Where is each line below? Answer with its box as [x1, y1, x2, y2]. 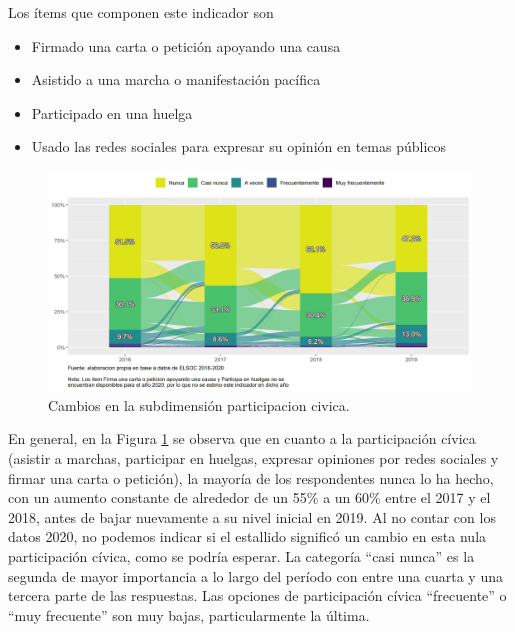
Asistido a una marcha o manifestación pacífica [31, 69, 321, 90]
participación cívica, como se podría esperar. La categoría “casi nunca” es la [8, 546, 475, 566]
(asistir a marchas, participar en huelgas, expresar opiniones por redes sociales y [8, 448, 499, 469]
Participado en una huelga [31, 102, 193, 123]
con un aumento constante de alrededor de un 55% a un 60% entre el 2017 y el [8, 487, 491, 508]
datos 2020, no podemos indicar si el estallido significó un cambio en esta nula [8, 526, 487, 547]
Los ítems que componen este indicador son [8, 2, 274, 22]
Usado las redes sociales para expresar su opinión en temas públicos [31, 136, 446, 157]
